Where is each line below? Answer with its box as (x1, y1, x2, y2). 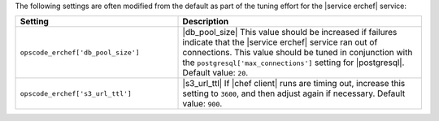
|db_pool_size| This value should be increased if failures (182, 27, 398, 38)
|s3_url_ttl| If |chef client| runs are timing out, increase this (182, 78, 406, 89)
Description (182, 16, 229, 28)
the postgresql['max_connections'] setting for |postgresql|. (182, 57, 405, 68)
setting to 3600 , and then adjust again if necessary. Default (182, 88, 406, 99)
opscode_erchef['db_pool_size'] (20, 48, 140, 57)
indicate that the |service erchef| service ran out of (182, 37, 378, 48)
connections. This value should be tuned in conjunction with (182, 47, 413, 58)
